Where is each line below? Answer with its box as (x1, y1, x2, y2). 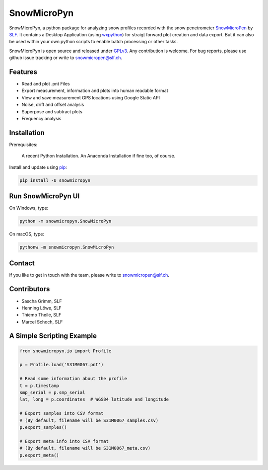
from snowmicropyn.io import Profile (19, 348, 112, 354)
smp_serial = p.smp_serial (19, 390, 85, 395)
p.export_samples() (19, 424, 67, 430)
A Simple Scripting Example (9, 332, 97, 340)
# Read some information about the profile (19, 376, 128, 382)
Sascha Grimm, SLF (21, 298, 62, 304)
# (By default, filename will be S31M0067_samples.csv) (19, 417, 159, 423)
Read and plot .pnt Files (21, 81, 70, 87)
